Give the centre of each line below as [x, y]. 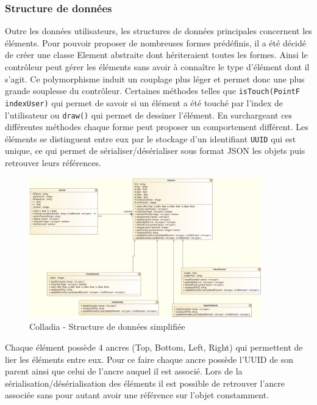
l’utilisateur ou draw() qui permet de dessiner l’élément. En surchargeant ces [149, 115]
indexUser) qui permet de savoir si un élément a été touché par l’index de [144, 102]
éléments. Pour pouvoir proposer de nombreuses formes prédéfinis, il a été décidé [156, 42]
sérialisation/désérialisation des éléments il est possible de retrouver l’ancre [145, 383]
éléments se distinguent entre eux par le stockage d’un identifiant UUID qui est [151, 138]
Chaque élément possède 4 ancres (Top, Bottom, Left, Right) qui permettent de [154, 347]
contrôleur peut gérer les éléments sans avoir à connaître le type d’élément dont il [157, 67]
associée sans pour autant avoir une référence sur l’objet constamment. [137, 395]
